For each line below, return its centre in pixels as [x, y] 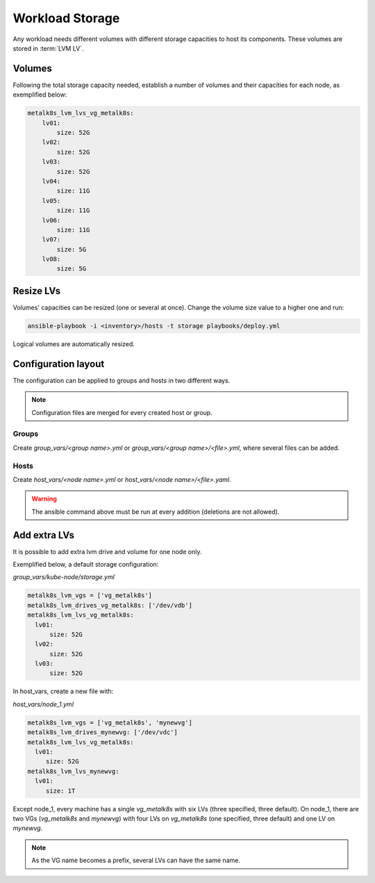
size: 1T [60, 791]
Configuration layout [59, 364]
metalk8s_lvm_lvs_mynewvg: [73, 771]
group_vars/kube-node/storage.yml [64, 577]
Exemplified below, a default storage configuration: [86, 564]
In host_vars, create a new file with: [63, 691]
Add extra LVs [44, 535]
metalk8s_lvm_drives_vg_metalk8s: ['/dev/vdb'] [110, 605]
